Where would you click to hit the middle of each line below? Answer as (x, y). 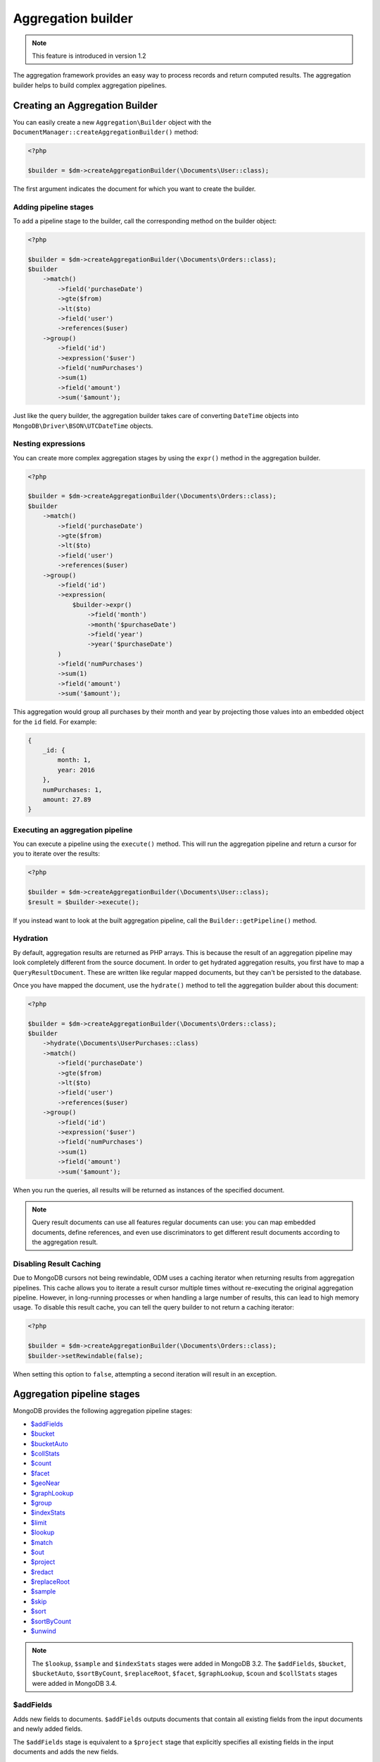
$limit (39, 1522)
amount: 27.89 (67, 799)
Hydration (31, 939)
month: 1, (74, 760)
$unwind (43, 1631)
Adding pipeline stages (53, 207)
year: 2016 (76, 770)
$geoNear (45, 1483)
